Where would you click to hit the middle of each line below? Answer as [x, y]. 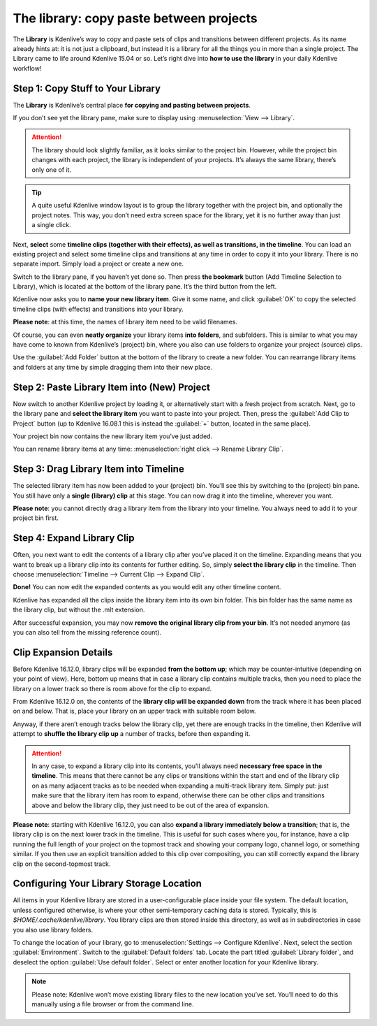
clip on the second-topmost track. [62, 864]
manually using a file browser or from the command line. [113, 1004]
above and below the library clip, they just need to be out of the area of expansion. [150, 805]
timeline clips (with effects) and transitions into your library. [98, 309]
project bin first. [36, 518]
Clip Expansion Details [63, 652]
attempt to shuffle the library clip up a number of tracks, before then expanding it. [132, 734]
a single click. [51, 225]
